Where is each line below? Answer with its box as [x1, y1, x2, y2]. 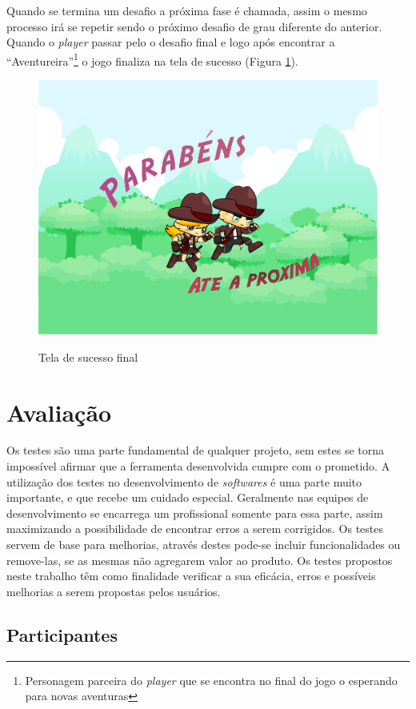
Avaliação [6, 395, 112, 428]
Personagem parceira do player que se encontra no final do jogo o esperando [25, 671, 398, 688]
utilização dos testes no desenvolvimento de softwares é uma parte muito [6, 473, 362, 490]
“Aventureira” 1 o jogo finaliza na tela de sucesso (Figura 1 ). [6, 50, 298, 69]
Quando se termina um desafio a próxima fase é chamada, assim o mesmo [6, 2, 367, 18]
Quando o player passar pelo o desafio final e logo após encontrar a [6, 34, 335, 50]
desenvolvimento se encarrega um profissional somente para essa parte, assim [6, 504, 383, 521]
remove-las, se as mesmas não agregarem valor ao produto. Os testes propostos [6, 551, 393, 568]
